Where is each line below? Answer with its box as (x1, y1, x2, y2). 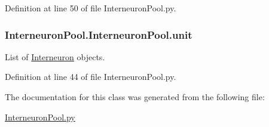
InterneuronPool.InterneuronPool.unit (5, 27, 192, 42)
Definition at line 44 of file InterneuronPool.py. (5, 70, 176, 83)
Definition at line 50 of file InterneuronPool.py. (5, 2, 176, 14)
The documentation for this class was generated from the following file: (5, 91, 265, 103)
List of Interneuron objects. (5, 50, 105, 63)
